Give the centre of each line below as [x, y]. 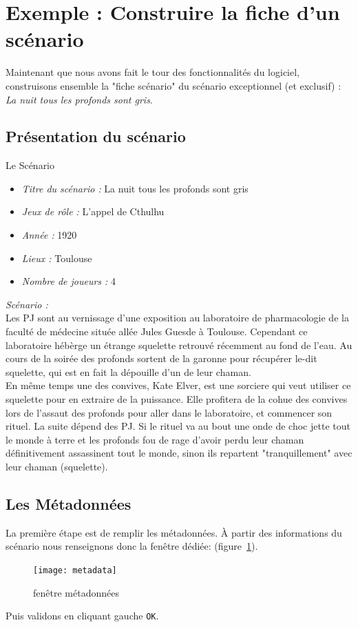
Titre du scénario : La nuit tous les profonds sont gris [135, 188]
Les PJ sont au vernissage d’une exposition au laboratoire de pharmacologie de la [177, 318]
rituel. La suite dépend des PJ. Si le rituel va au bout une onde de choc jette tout [178, 426]
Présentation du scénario [96, 136]
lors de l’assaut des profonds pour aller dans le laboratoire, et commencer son [169, 412]
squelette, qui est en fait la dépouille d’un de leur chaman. [128, 371]
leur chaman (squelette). [57, 466]
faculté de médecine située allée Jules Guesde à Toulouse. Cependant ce [157, 331]
